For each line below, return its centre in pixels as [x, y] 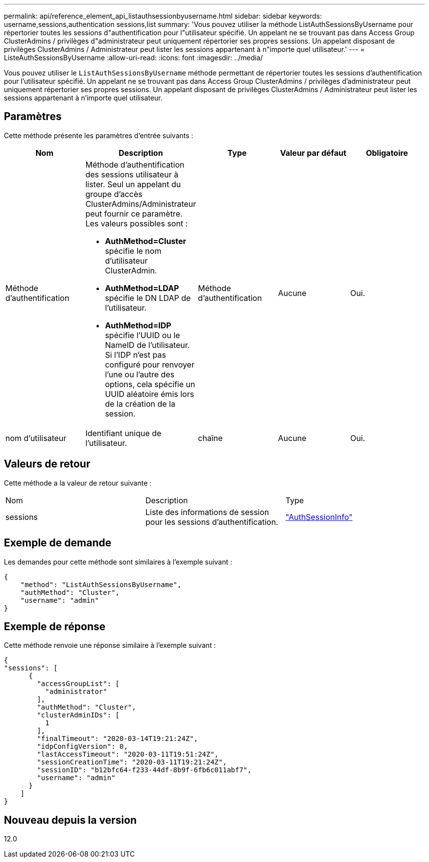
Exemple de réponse [55, 626]
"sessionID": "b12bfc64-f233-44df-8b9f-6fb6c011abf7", [144, 770]
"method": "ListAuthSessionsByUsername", [101, 584]
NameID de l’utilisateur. [147, 345]
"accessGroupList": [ [78, 684]
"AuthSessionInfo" [319, 517]
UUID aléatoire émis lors [150, 394]
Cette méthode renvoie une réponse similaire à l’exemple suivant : [110, 645]
